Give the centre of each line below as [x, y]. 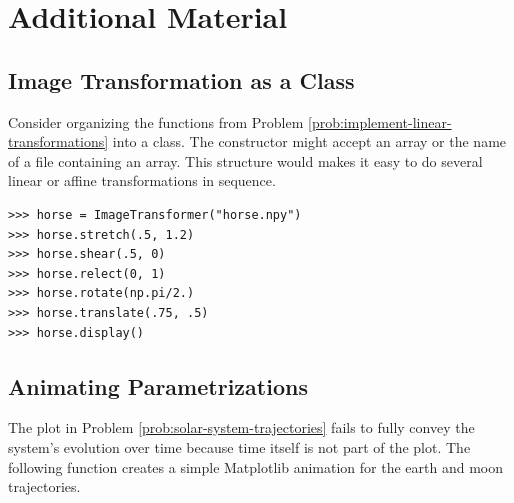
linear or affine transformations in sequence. [142, 180]
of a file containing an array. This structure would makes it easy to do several [245, 160]
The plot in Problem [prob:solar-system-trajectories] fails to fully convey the [241, 427]
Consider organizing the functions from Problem [156, 121]
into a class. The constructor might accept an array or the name [309, 141]
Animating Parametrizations [158, 385]
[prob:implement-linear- [379, 121]
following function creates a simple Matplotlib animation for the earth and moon [255, 466]
